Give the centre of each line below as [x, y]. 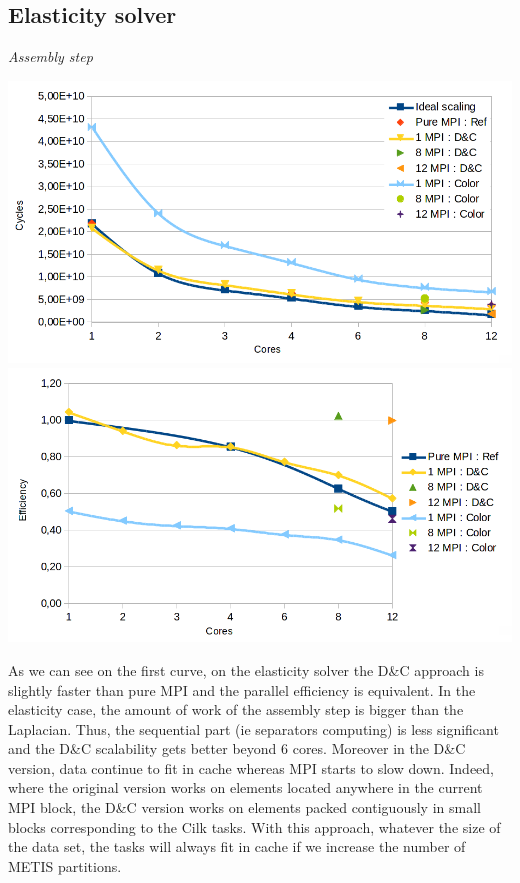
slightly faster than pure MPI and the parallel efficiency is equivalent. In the [242, 689]
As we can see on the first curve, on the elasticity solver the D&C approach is [246, 669]
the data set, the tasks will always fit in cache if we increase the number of [237, 846]
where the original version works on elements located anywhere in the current [245, 787]
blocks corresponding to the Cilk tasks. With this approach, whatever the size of [254, 826]
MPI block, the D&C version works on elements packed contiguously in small [244, 807]
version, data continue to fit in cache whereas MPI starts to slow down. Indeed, [251, 767]
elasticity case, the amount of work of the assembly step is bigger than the [236, 709]
